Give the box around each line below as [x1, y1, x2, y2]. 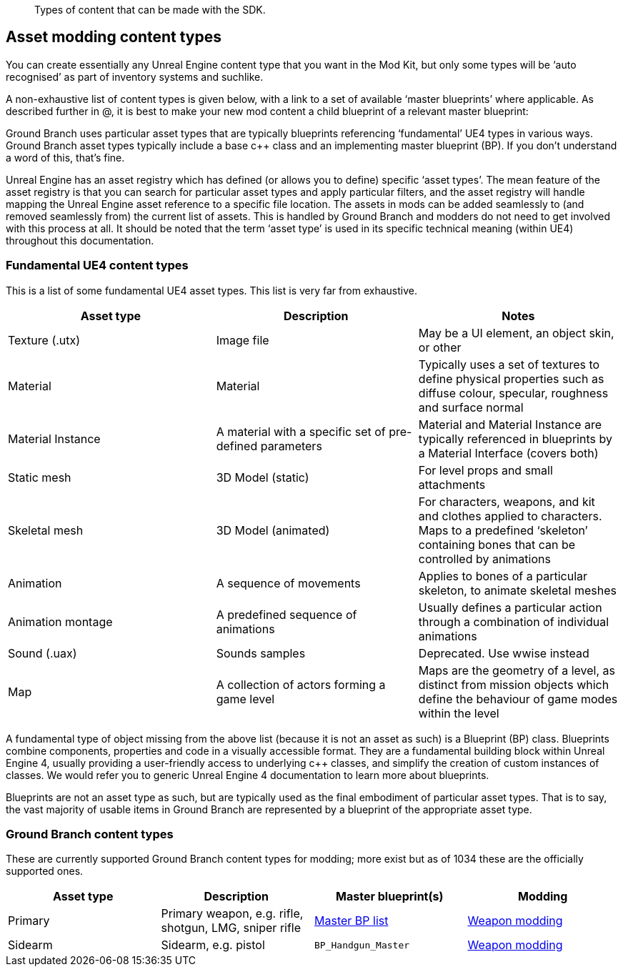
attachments [418, 477, 486, 492]
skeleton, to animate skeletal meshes [418, 582, 617, 597]
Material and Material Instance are [418, 417, 602, 432]
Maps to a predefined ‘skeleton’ [418, 522, 588, 537]
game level [216, 691, 275, 706]
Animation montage [8, 614, 113, 629]
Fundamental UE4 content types [6, 258, 189, 273]
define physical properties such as [418, 371, 604, 386]
